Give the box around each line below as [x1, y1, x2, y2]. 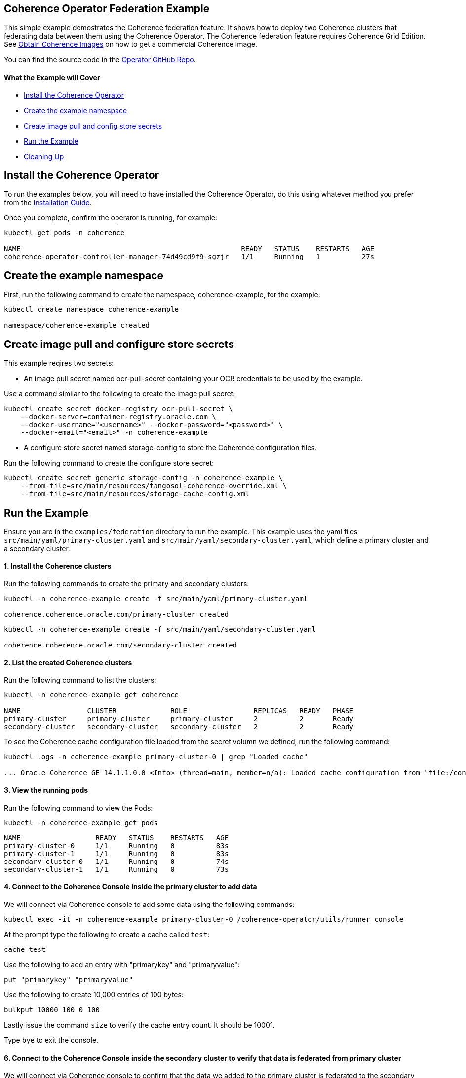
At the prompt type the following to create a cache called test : [4, 930, 210, 939]
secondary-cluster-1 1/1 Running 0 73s [4, 865, 229, 873]
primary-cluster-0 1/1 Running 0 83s [4, 841, 229, 850]
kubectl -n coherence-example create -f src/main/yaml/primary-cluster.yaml [4, 595, 308, 603]
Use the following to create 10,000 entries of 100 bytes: [4, 990, 184, 999]
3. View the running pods [4, 786, 88, 795]
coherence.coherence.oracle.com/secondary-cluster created [4, 641, 237, 649]
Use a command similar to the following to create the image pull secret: [4, 389, 235, 398]
